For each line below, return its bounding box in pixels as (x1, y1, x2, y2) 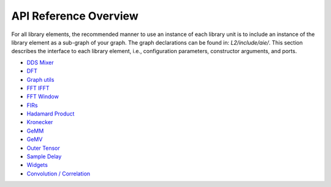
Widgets (26, 161, 48, 169)
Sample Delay (26, 153, 62, 160)
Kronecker (26, 119, 53, 126)
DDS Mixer (26, 59, 54, 66)
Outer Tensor (26, 144, 61, 152)
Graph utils (26, 76, 55, 83)
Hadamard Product (26, 110, 75, 117)
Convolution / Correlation (26, 170, 91, 177)
